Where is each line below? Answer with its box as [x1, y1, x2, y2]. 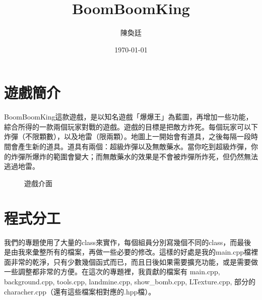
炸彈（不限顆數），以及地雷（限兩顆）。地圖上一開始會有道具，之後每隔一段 [4, 131, 251, 142]
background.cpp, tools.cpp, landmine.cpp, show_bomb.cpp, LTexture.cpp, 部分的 [4, 276, 256, 286]
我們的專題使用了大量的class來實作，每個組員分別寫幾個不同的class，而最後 [4, 236, 251, 247]
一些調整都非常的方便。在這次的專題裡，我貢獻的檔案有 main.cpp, [4, 266, 220, 277]
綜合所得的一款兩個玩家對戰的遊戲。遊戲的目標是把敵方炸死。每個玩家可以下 [4, 121, 258, 132]
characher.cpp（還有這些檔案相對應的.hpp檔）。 [4, 286, 156, 296]
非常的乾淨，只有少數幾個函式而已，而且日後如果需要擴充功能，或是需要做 [11, 256, 258, 267]
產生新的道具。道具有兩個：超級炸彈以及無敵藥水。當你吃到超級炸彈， [18, 141, 251, 152]
